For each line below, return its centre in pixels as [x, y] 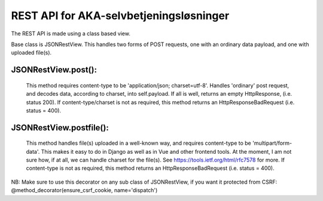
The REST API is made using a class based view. [71, 33]
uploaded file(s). [31, 53]
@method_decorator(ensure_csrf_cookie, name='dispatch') [84, 190]
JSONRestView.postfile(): [60, 128]
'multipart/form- [272, 143]
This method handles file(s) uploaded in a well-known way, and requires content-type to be [138, 143]
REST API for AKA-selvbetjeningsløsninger [120, 16]
